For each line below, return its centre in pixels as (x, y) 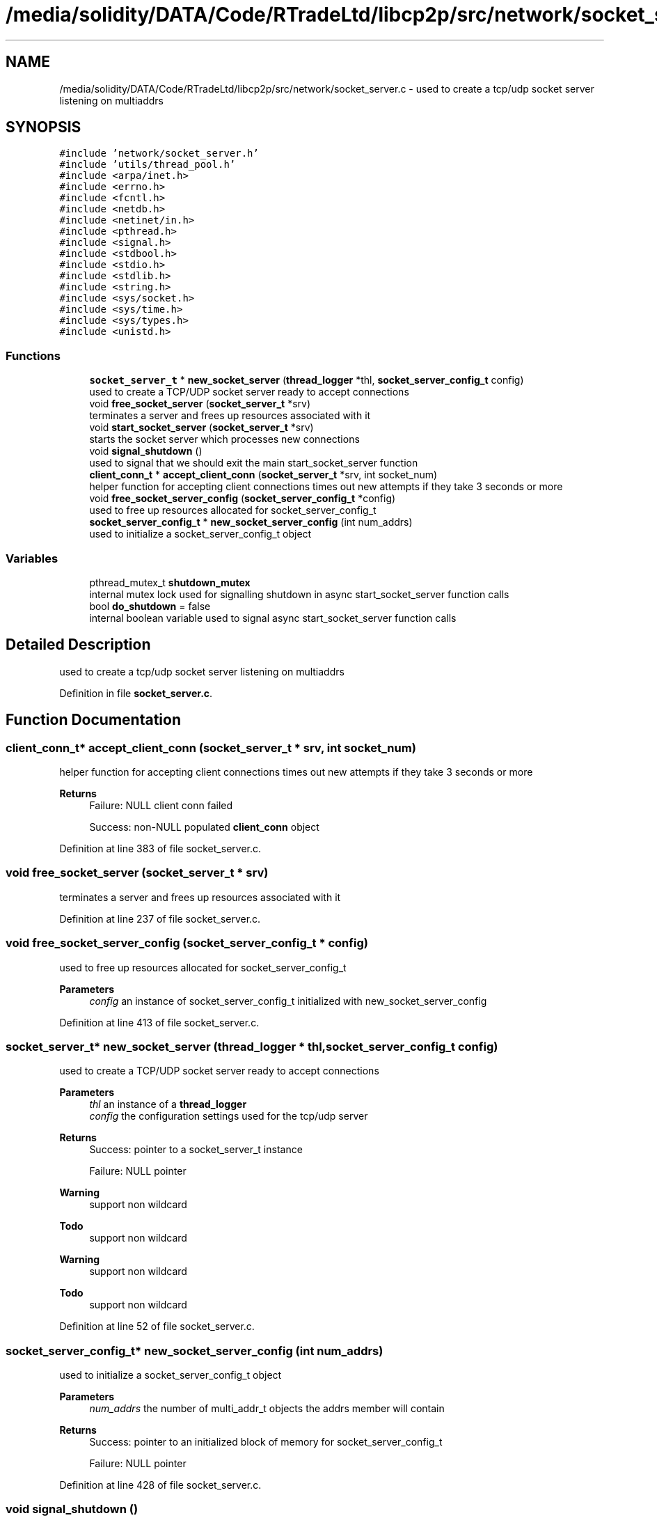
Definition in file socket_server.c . (136, 693)
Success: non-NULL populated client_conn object (204, 827)
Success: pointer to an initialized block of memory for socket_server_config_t (266, 1442)
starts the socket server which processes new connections (224, 439)
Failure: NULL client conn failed (161, 805)
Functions (33, 355)
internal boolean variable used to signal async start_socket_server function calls (273, 618)
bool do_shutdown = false (150, 606)
